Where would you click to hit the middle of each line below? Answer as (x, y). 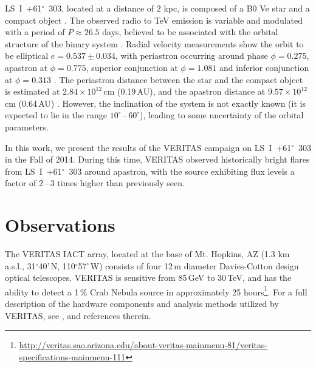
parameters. (27, 126)
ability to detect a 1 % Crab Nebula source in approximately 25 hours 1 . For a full (156, 291)
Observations (60, 225)
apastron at (26, 67)
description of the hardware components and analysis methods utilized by (142, 304)
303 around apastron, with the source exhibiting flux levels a (182, 171)
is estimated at (33, 91)
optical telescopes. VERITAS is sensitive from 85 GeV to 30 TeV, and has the (148, 278)
